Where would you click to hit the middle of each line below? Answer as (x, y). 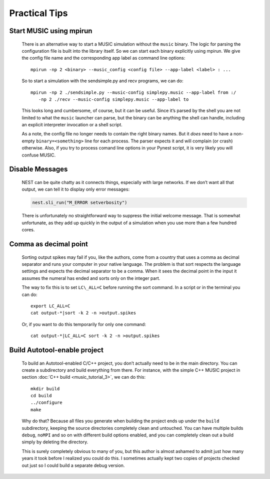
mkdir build (45, 388)
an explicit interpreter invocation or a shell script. (72, 125)
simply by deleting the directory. (55, 442)
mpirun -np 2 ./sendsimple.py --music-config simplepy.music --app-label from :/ (133, 92)
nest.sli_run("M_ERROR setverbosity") (80, 203)
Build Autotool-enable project (56, 350)
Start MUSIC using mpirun (51, 31)
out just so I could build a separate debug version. (73, 465)
